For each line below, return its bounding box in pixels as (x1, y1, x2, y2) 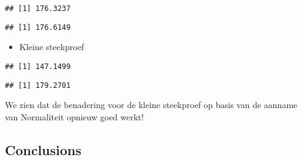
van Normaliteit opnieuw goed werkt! (5, 110, 144, 123)
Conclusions (5, 140, 82, 159)
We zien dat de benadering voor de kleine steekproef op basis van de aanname (5, 98, 298, 111)
